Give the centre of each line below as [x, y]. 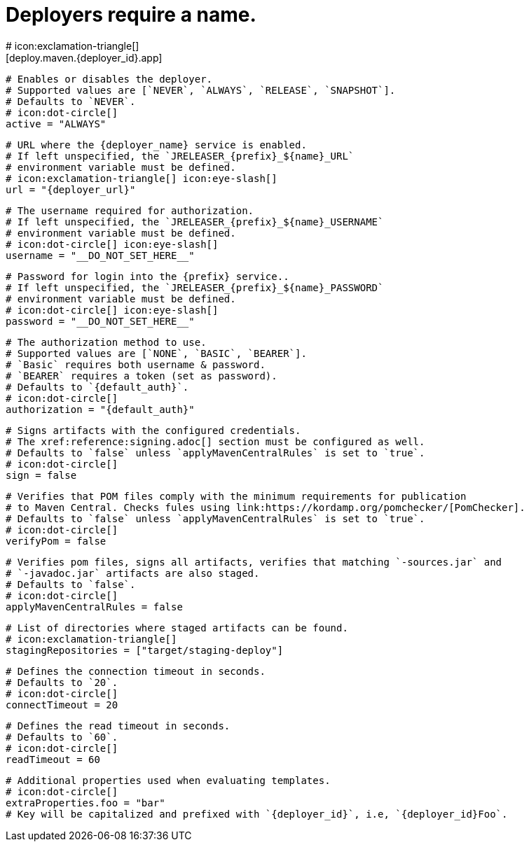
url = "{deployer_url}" [71, 189]
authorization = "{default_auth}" [100, 409]
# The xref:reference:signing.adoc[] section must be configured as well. [215, 441]
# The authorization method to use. [106, 342]
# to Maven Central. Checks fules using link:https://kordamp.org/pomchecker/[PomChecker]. [266, 507]
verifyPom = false [56, 541]
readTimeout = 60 [53, 759]
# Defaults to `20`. [62, 682]
